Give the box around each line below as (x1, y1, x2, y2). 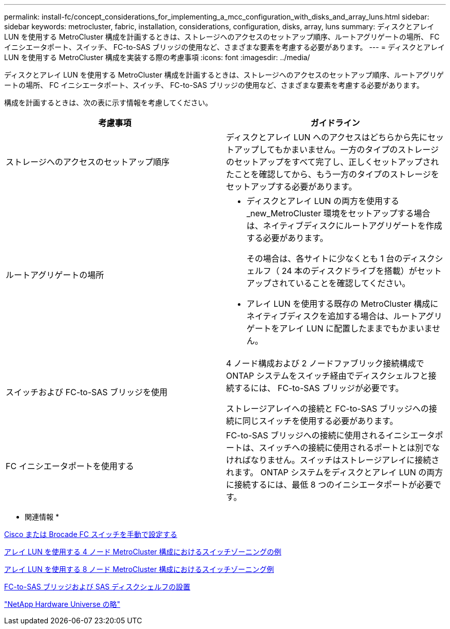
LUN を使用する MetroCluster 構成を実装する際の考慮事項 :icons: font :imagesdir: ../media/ (4, 53, 310, 62)
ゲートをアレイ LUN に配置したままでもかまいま (247, 323, 433, 334)
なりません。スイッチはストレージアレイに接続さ (251, 455, 440, 465)
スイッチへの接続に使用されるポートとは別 (259, 442, 424, 453)
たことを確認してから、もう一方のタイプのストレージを (226, 169, 439, 179)
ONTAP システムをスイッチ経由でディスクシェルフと (226, 371, 428, 381)
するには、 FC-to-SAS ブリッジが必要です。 (234, 383, 404, 393)
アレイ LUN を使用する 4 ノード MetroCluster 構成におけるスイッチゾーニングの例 (4, 547, 282, 556)
